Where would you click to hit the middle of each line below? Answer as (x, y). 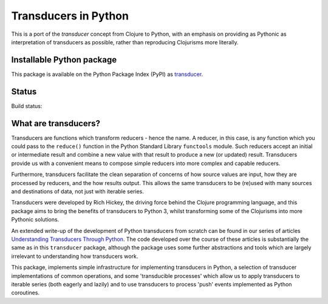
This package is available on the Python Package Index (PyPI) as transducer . (107, 74)
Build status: (27, 106)
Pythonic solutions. (35, 220)
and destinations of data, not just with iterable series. (77, 191)
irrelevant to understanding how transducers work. (75, 256)
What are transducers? (56, 123)
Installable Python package (64, 60)
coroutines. (25, 293)
